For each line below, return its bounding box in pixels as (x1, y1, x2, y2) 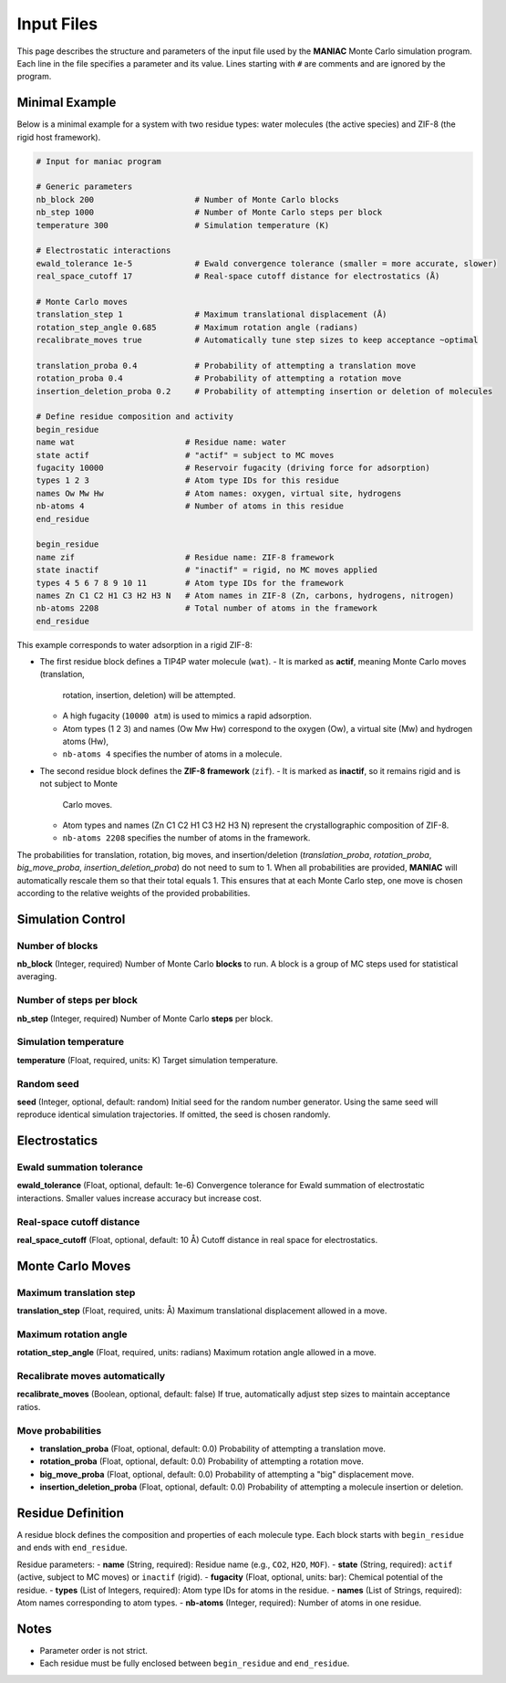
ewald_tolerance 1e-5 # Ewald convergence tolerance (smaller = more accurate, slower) (36, 258, 498, 268)
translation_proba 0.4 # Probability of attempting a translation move (36, 361, 417, 371)
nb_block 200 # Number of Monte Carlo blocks (36, 194, 339, 204)
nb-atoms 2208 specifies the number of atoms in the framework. (62, 832, 311, 843)
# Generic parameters (36, 182, 133, 192)
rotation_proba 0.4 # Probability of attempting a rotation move (36, 373, 402, 383)
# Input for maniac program (36, 156, 161, 166)
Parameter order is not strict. (39, 1645, 148, 1656)
